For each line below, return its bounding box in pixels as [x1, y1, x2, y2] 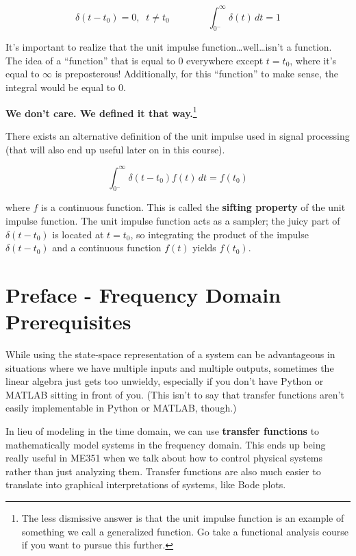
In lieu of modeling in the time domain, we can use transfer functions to [5, 424, 320, 438]
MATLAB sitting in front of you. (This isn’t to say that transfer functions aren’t [5, 387, 344, 401]
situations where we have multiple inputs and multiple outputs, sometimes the [5, 360, 334, 375]
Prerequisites [5, 307, 131, 336]
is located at [52, 227, 104, 241]
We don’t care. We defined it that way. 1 [5, 103, 197, 120]
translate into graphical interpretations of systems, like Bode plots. [5, 477, 286, 492]
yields [192, 240, 216, 255]
